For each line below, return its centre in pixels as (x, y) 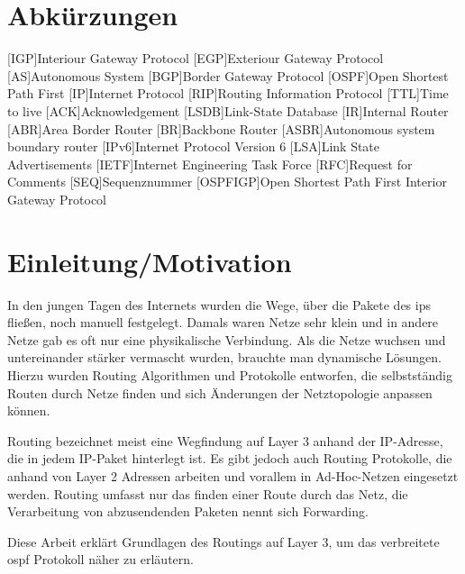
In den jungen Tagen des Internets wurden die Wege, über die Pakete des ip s (219, 304)
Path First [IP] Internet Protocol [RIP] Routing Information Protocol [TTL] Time (228, 93)
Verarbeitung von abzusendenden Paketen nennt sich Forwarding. (188, 511)
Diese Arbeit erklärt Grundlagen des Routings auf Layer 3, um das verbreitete (223, 541)
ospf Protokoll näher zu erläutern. (100, 559)
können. (29, 410)
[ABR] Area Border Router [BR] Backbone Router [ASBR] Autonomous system (221, 128)
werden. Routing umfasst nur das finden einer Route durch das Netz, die (208, 493)
